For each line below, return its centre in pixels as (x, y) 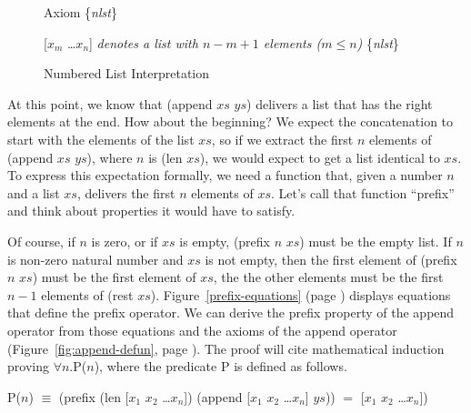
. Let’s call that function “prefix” (362, 192)
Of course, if (41, 241)
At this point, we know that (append (110, 103)
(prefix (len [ (94, 396)
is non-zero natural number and (95, 259)
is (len (165, 157)
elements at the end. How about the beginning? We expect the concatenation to (230, 121)
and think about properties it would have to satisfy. (151, 211)
